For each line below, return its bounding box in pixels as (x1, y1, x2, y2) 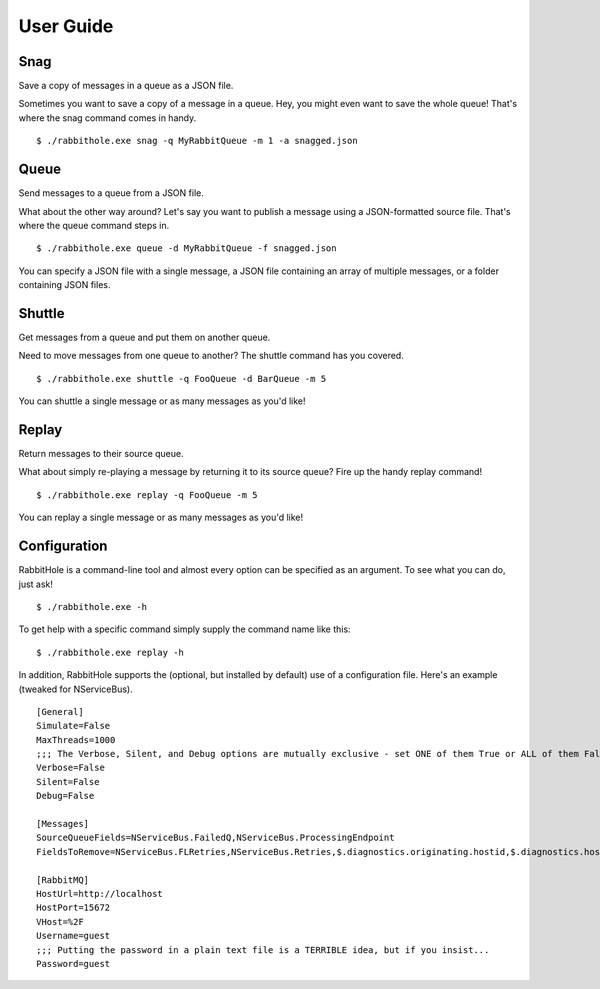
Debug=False (36, 790, 95, 802)
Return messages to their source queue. (18, 448, 184, 460)
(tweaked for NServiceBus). (18, 683, 134, 695)
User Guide (18, 15, 114, 37)
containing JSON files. (18, 279, 111, 291)
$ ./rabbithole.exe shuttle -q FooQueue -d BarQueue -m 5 (36, 373, 327, 384)
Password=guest (36, 958, 111, 969)
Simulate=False (36, 720, 111, 732)
